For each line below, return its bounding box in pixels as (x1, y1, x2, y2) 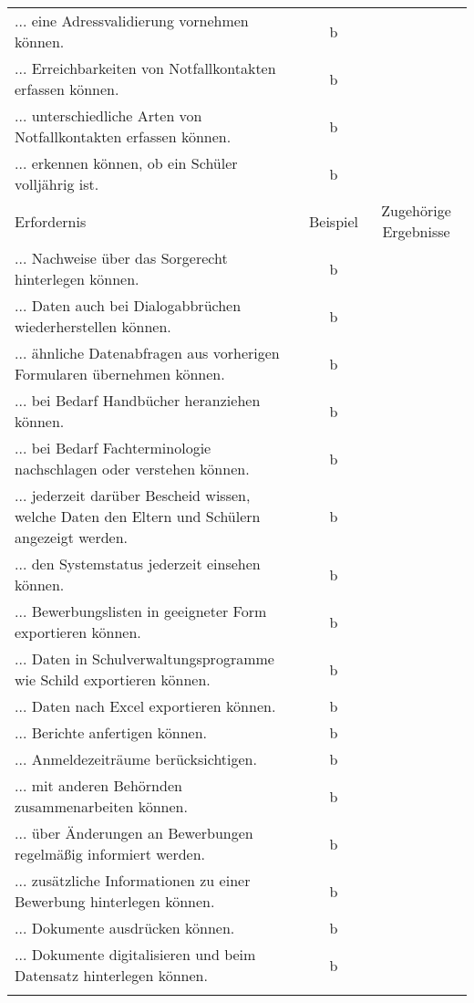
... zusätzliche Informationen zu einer (15, 870, 251, 891)
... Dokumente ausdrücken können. (15, 917, 235, 938)
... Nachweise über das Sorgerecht (15, 247, 228, 268)
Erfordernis (15, 210, 87, 232)
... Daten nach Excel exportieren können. (15, 695, 276, 716)
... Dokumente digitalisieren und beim (15, 944, 256, 965)
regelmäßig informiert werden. (15, 843, 206, 864)
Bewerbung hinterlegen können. (15, 891, 215, 912)
